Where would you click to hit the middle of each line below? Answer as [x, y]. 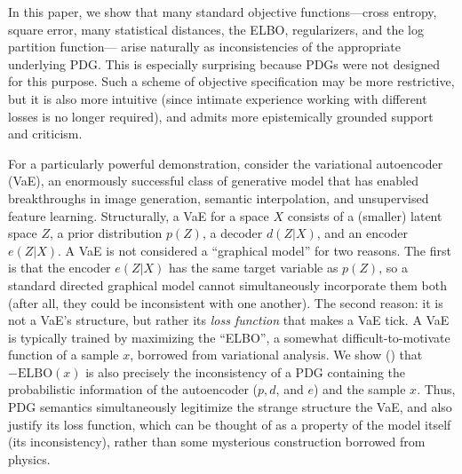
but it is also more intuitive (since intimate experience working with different [218, 98]
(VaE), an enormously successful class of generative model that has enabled [214, 181]
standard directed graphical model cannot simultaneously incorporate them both [227, 284]
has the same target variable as [254, 268]
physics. [29, 458]
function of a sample [64, 355]
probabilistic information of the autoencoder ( [133, 389]
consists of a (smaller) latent [365, 215]
